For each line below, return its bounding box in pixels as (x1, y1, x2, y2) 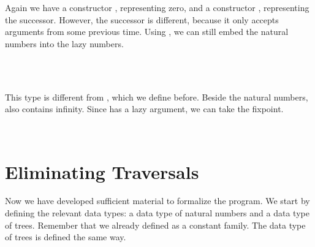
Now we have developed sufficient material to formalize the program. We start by (5, 194, 310, 207)
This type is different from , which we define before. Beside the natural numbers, (5, 90, 308, 103)
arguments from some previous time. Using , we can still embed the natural (5, 25, 289, 38)
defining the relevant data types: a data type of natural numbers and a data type (5, 207, 309, 219)
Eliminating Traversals (5, 159, 199, 184)
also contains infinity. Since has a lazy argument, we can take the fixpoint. (5, 102, 284, 115)
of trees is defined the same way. (5, 230, 126, 243)
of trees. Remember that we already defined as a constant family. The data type (5, 218, 306, 231)
